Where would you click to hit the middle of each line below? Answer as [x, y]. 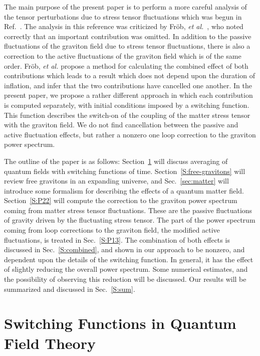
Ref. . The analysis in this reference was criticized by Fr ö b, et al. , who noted [124, 26]
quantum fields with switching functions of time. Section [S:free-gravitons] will [125, 171]
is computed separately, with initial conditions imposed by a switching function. [127, 105]
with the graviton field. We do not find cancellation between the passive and [121, 125]
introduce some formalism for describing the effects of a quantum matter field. [124, 190]
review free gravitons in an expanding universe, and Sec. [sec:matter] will [116, 181]
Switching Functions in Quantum [120, 323]
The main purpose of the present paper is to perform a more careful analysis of [125, 7]
